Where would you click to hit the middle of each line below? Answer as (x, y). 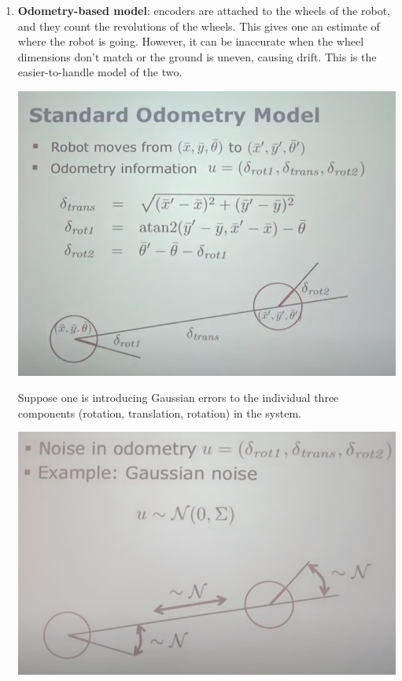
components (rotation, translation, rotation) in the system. (159, 412)
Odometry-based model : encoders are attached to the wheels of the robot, (204, 10)
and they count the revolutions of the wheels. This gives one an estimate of (199, 26)
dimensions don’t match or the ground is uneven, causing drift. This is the (197, 56)
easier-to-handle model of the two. (100, 72)
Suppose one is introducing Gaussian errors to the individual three (178, 398)
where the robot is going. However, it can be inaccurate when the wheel (191, 41)
